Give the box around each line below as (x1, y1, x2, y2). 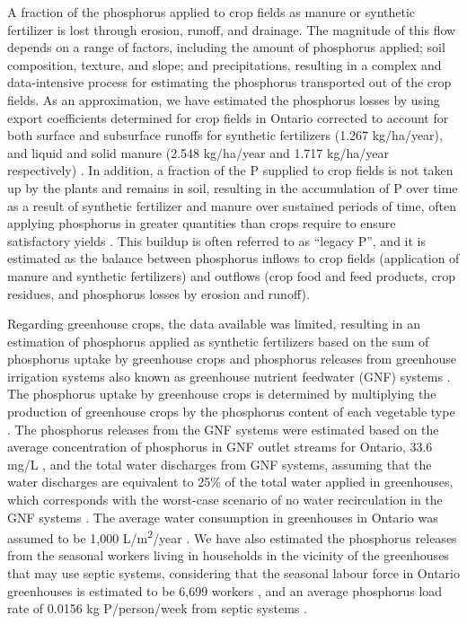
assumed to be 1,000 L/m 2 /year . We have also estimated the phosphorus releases (7, 526, 457, 547)
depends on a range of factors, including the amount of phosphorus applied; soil (7, 38, 445, 57)
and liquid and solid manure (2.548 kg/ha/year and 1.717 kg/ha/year (7, 143, 389, 162)
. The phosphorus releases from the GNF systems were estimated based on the (7, 419, 439, 438)
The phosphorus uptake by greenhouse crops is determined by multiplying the (7, 384, 436, 403)
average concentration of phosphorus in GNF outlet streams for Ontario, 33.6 (7, 437, 433, 456)
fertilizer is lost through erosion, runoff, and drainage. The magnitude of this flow (7, 20, 456, 39)
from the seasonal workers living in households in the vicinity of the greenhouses (7, 546, 449, 565)
